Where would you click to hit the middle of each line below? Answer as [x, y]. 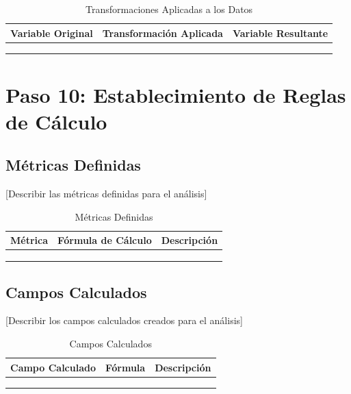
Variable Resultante [280, 33]
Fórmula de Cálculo [105, 240]
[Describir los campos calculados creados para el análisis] [124, 320]
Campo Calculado [53, 367]
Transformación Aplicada [162, 33]
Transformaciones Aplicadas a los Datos [169, 9]
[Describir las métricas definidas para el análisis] [106, 194]
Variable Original [52, 33]
